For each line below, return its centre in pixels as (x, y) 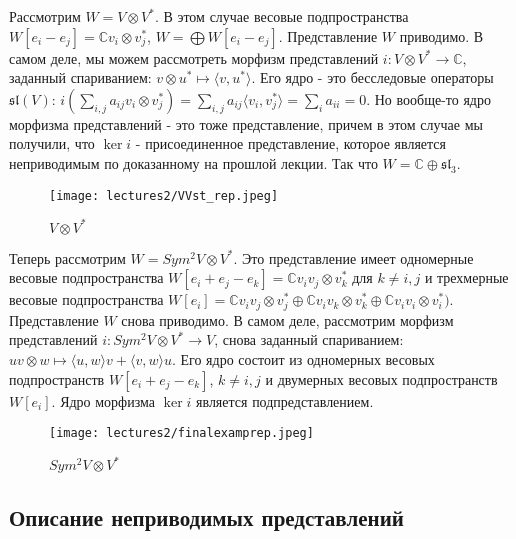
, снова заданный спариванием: (309, 339)
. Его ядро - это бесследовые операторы (372, 77)
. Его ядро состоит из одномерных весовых (303, 358)
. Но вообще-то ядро (428, 98)
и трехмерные (466, 277)
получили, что (52, 143)
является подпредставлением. (285, 400)
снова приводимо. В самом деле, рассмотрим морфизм (287, 319)
